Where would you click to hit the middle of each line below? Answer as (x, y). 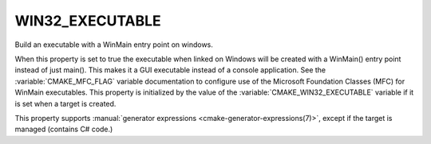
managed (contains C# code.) (64, 129)
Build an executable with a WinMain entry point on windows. (114, 45)
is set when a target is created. (65, 103)
